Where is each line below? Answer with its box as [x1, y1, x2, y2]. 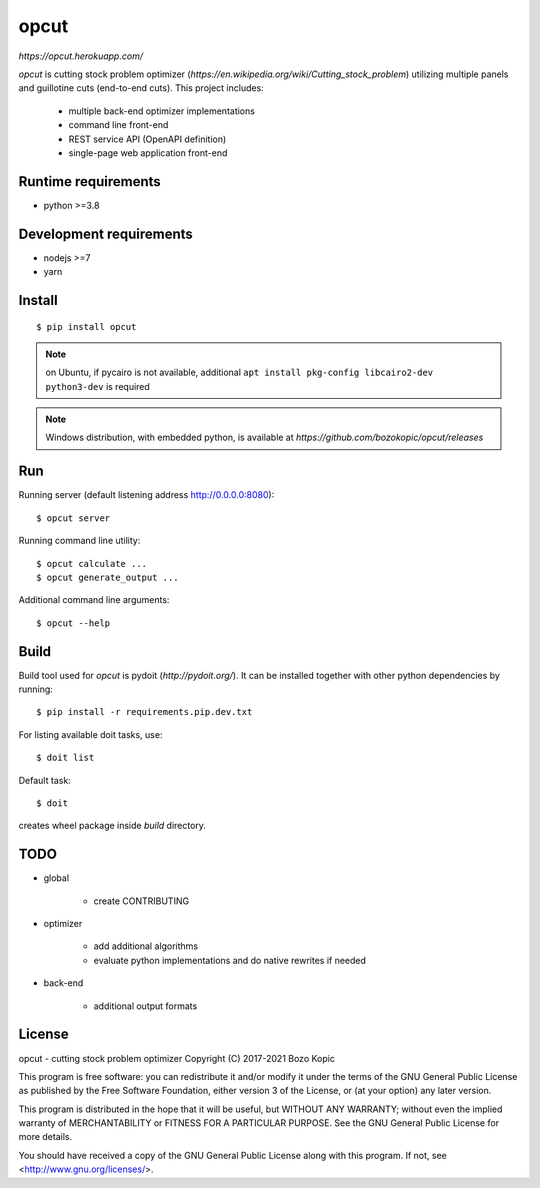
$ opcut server [36, 512, 111, 524]
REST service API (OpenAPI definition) [68, 133, 227, 145]
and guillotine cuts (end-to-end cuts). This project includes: [18, 82, 264, 94]
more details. [18, 1131, 73, 1143]
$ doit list [36, 752, 95, 764]
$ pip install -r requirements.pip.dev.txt [36, 706, 253, 718]
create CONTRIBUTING [93, 895, 190, 907]
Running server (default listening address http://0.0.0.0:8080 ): [18, 489, 275, 501]
